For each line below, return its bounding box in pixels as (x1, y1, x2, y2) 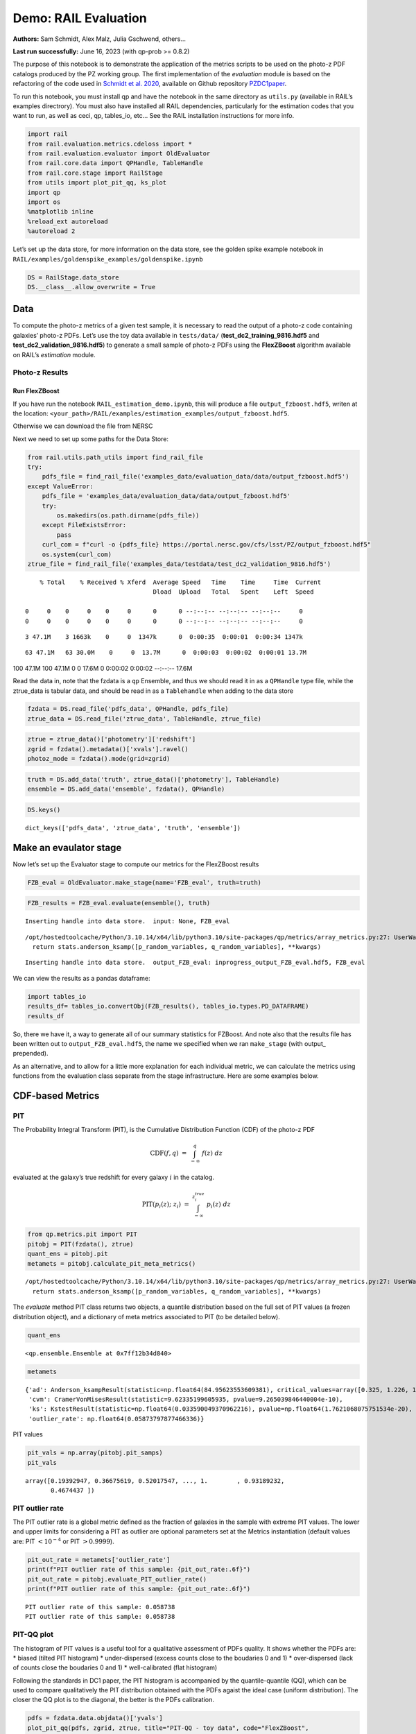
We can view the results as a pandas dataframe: (12, 974, 150, 982)
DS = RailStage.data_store (27, 273, 119, 281)
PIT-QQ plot (12, 1630, 53, 1640)
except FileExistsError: (42, 521, 127, 529)
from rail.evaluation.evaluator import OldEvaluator (27, 150, 211, 157)
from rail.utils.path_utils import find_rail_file (27, 453, 204, 461)
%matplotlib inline (27, 208, 94, 216)
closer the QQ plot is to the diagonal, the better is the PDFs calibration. (12, 1696, 215, 1704)
